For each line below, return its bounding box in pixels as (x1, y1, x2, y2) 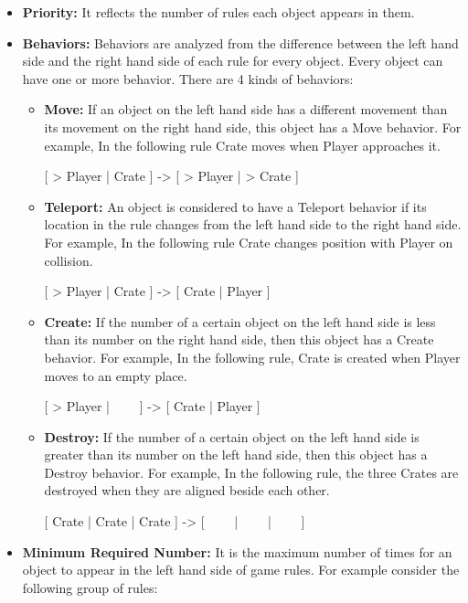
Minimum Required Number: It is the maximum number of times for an (22, 542, 452, 561)
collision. (44, 250, 93, 270)
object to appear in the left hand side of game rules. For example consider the (22, 560, 460, 579)
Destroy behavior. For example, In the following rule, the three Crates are (44, 462, 459, 481)
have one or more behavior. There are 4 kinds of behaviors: (22, 69, 354, 88)
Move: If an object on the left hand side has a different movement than (44, 100, 448, 119)
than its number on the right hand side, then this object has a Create (44, 330, 434, 349)
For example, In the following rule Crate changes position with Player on (44, 232, 453, 251)
